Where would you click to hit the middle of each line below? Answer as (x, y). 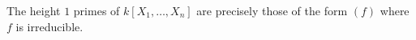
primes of (96, 10)
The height (34, 10)
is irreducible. (49, 26)
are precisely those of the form (272, 10)
